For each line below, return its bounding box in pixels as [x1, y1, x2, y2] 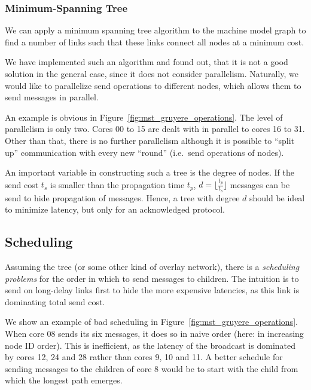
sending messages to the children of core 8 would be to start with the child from [5, 362, 298, 374]
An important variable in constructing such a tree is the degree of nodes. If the [5, 166, 294, 179]
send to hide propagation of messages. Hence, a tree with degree [5, 191, 240, 204]
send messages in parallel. [5, 91, 99, 103]
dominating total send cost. [5, 295, 105, 308]
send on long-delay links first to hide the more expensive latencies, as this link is [5, 284, 300, 296]
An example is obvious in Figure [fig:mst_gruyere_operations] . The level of [5, 110, 283, 123]
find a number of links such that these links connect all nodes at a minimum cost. [5, 35, 304, 48]
